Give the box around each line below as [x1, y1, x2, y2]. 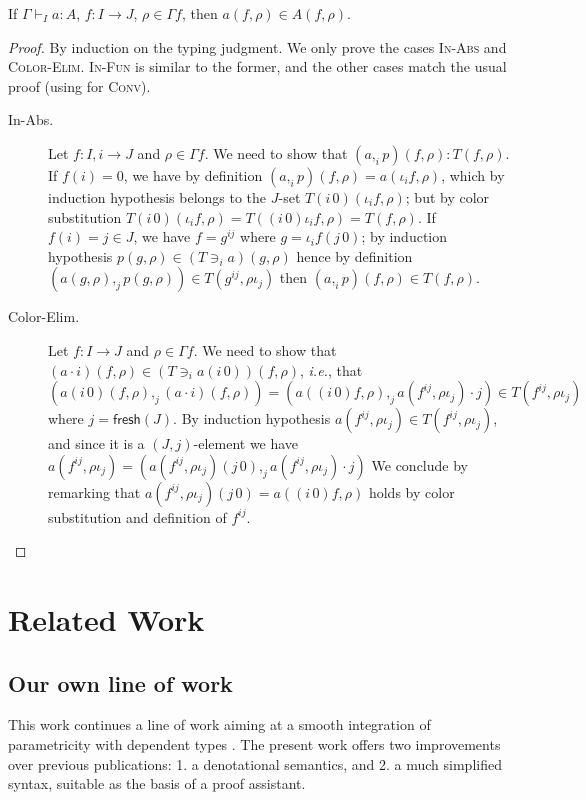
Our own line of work [8, 667, 233, 698]
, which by [441, 164, 505, 185]
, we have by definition [123, 164, 263, 185]
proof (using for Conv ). [8, 75, 151, 96]
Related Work [8, 599, 205, 640]
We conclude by [371, 454, 468, 475]
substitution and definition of [48, 506, 227, 527]
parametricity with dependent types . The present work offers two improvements [8, 734, 501, 755]
